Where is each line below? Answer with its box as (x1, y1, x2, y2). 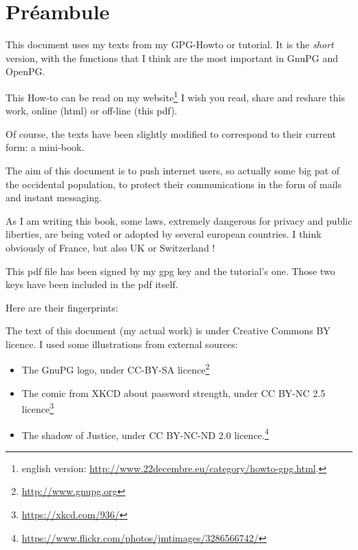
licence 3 (21, 400, 54, 416)
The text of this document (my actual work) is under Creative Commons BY (6, 323, 330, 338)
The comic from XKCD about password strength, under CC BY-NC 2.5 (21, 385, 326, 400)
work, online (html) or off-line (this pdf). (6, 103, 178, 118)
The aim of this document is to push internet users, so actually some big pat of (6, 163, 340, 177)
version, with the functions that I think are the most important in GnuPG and (6, 50, 339, 65)
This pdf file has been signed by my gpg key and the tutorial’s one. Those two (6, 263, 335, 278)
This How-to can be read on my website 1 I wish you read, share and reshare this (6, 88, 345, 104)
